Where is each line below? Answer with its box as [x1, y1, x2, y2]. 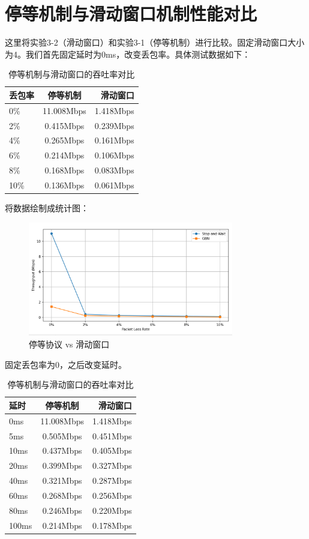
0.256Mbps [92, 489, 132, 501]
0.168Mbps [44, 164, 85, 176]
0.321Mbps [42, 474, 82, 487]
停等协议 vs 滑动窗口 [29, 338, 110, 351]
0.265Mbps [44, 134, 85, 146]
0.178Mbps [92, 519, 132, 531]
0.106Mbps [94, 149, 134, 161]
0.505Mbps [42, 429, 82, 442]
